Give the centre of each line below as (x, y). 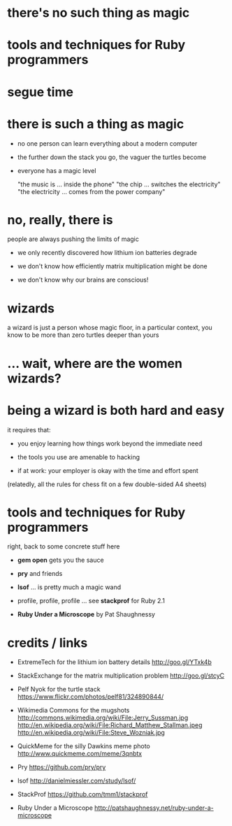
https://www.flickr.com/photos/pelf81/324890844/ (90, 697)
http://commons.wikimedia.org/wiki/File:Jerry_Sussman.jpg (103, 718)
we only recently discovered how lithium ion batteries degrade (107, 253)
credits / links (48, 643)
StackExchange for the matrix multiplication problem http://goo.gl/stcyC (121, 676)
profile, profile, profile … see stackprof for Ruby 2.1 (91, 601)
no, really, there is (60, 220)
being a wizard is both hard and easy (116, 410)
